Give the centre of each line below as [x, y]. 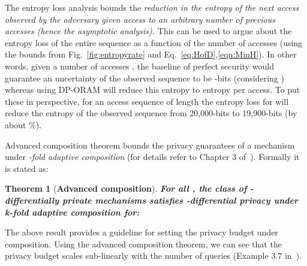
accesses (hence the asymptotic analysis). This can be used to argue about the [148, 31]
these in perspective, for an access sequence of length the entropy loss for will [147, 101]
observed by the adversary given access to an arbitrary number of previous [140, 19]
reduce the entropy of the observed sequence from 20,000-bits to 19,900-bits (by [151, 113]
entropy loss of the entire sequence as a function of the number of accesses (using [154, 42]
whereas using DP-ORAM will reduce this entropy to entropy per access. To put [153, 90]
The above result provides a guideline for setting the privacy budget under [142, 232]
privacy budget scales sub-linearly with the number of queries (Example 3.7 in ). [153, 256]
